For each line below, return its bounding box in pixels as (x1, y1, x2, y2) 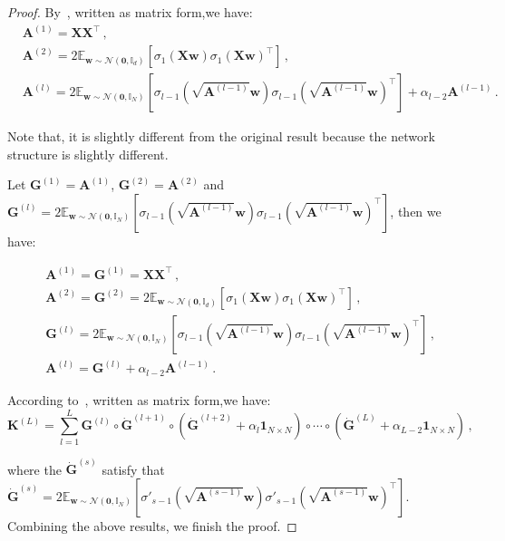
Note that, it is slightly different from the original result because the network (7, 127, 435, 146)
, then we (390, 201, 442, 220)
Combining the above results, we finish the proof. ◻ (7, 516, 297, 535)
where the (7, 459, 62, 478)
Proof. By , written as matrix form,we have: (7, 3, 253, 21)
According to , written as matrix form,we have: (7, 390, 271, 409)
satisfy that (102, 459, 165, 478)
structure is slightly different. (7, 144, 169, 163)
